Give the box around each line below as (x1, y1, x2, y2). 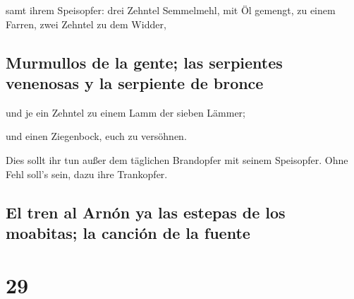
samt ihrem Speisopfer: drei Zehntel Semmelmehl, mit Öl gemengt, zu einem (6, 3, 336, 17)
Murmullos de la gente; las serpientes (6, 51, 283, 73)
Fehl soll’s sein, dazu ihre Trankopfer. (6, 166, 168, 181)
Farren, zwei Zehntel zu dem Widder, (6, 16, 166, 31)
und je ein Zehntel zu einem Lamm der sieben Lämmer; (6, 105, 246, 119)
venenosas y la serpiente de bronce (6, 71, 264, 93)
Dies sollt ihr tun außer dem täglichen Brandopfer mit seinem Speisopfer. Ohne (6, 152, 348, 167)
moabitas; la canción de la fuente (6, 221, 250, 243)
